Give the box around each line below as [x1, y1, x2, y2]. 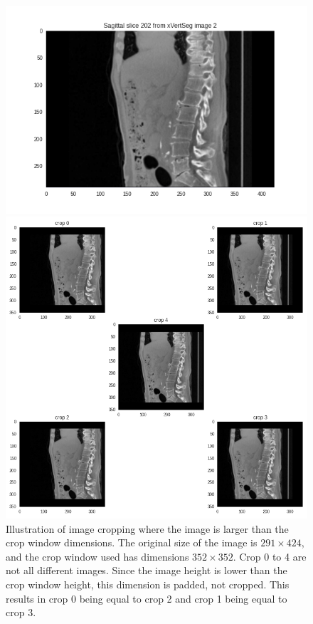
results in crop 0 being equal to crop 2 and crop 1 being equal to [6, 591, 287, 605]
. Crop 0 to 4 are [233, 548, 307, 563]
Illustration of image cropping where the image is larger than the [6, 521, 289, 536]
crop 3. [6, 605, 36, 620]
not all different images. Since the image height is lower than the [6, 563, 287, 578]
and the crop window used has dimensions [6, 548, 189, 563]
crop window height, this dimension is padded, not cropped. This [6, 577, 290, 592]
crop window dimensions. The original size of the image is [6, 535, 258, 550]
